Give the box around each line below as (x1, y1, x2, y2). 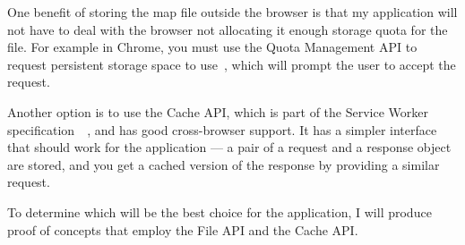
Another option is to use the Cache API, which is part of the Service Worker (7, 102, 428, 121)
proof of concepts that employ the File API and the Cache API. (7, 220, 358, 239)
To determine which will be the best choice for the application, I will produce (7, 202, 432, 221)
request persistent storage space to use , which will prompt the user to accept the (7, 55, 456, 73)
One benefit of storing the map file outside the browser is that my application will (7, 3, 458, 21)
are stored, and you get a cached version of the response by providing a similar (7, 155, 440, 173)
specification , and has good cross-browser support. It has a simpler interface (7, 120, 437, 139)
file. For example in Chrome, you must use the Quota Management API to (7, 38, 418, 56)
